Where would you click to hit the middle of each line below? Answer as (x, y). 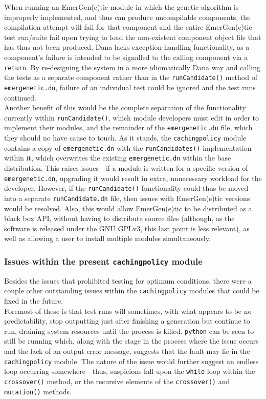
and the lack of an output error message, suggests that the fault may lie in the (127, 351)
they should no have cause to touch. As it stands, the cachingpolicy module (125, 138)
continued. (20, 97)
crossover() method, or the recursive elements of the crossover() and (117, 381)
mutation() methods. (38, 391)
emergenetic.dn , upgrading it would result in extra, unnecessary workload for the (133, 178)
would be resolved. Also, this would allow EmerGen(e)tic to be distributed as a (128, 208)
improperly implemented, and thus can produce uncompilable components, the (127, 17)
